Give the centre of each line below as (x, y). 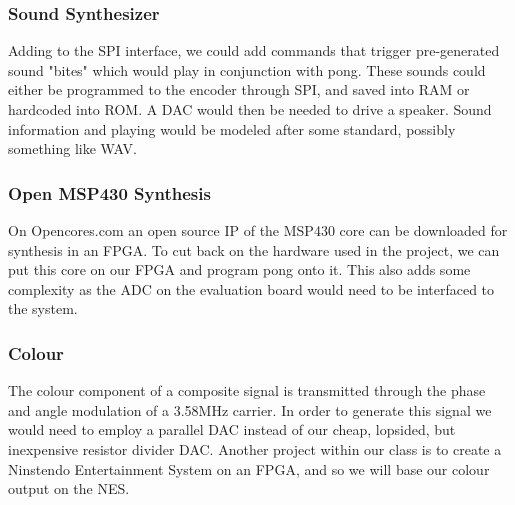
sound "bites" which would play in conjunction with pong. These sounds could (247, 69)
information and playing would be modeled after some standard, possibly (232, 128)
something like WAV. (72, 148)
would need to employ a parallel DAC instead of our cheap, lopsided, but (232, 429)
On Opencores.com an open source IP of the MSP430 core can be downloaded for (258, 230)
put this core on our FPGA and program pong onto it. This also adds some (239, 269)
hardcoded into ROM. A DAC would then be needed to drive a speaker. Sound (250, 109)
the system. (43, 308)
